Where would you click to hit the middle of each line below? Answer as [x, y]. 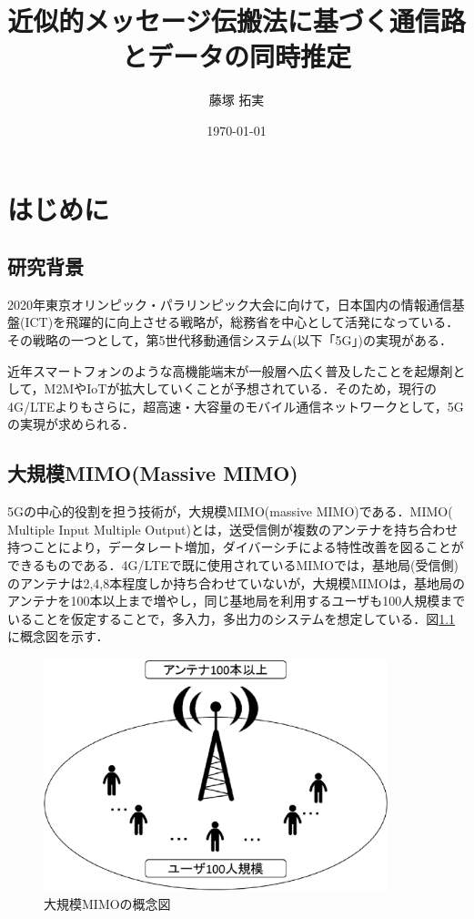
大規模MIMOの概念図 [107, 903]
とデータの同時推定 [236, 56]
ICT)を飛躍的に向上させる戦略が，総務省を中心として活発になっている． [242, 322]
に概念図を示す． [58, 636]
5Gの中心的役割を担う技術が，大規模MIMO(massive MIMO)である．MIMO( [230, 511]
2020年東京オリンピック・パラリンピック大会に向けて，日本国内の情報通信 [230, 304]
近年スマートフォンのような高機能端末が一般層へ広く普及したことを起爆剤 [230, 370]
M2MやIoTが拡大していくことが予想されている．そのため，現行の [240, 388]
